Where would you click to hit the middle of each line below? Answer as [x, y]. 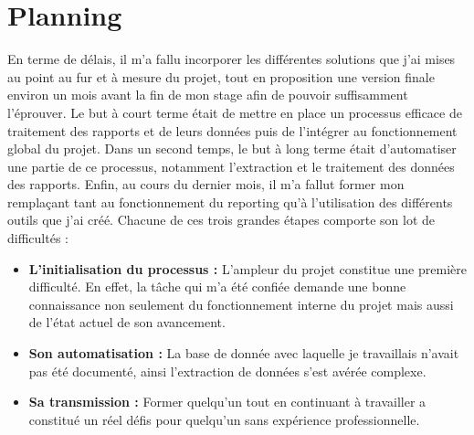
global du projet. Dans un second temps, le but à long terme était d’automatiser [232, 149]
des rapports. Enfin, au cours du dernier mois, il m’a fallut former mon [206, 184]
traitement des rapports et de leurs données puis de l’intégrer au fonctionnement [232, 130]
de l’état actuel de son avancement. [127, 322]
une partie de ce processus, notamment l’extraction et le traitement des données [231, 166]
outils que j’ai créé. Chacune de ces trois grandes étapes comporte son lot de [221, 220]
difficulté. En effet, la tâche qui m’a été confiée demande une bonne [217, 286]
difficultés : [38, 238]
